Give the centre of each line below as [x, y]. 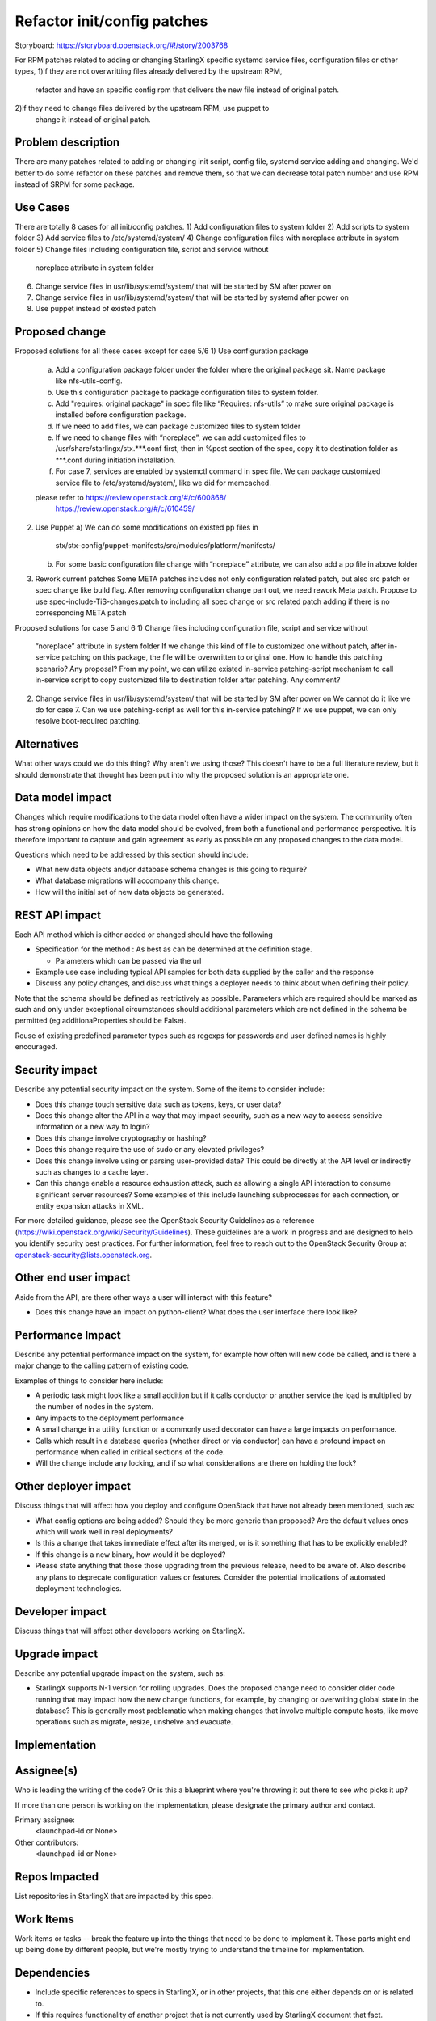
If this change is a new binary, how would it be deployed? [130, 1554]
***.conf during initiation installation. [115, 460]
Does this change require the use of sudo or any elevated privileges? [150, 1150]
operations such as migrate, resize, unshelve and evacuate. [134, 1722]
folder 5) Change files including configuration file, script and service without [142, 249]
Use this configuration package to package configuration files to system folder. [187, 392]
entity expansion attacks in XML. [90, 1206]
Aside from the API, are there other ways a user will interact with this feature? [143, 1297]
